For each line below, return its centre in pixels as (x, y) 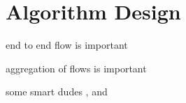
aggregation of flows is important (76, 68)
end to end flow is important (67, 45)
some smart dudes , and (57, 92)
